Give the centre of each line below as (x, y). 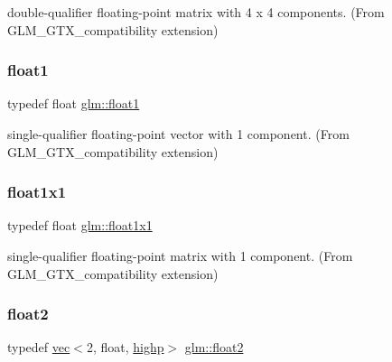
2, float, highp (125, 347)
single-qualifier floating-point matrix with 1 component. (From (180, 255)
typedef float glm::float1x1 (80, 225)
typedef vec (39, 347)
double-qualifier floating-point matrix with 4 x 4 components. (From (196, 12)
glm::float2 (214, 347)
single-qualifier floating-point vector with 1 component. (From (178, 134)
